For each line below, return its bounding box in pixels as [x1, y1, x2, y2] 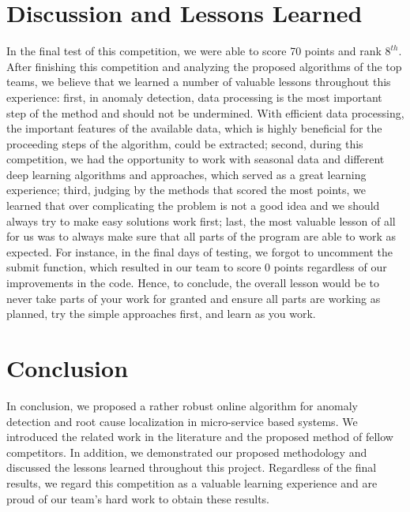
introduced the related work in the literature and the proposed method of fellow [6, 428, 393, 445]
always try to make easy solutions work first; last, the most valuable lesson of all [6, 212, 396, 229]
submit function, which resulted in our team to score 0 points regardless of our [6, 259, 387, 275]
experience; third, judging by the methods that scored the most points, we [6, 181, 367, 198]
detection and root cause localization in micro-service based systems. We [6, 413, 358, 429]
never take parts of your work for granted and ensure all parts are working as [6, 290, 381, 306]
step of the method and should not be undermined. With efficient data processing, [6, 104, 404, 121]
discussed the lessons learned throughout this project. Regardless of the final [6, 459, 377, 476]
